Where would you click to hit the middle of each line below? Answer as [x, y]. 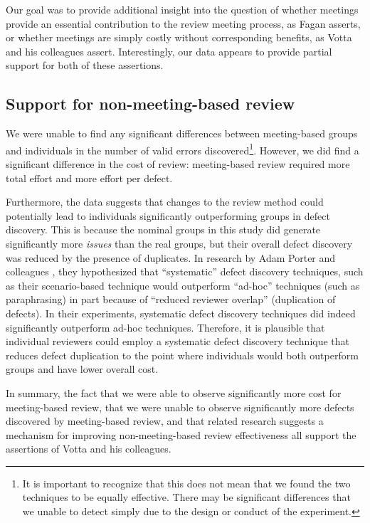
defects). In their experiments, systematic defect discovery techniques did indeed [181, 313]
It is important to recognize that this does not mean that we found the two [186, 483]
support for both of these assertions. [85, 65]
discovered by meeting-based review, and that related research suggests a [165, 421]
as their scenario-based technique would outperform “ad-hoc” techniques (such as [183, 285]
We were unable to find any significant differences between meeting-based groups [182, 133]
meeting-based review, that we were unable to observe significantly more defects [180, 407]
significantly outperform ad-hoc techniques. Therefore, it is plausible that [165, 327]
